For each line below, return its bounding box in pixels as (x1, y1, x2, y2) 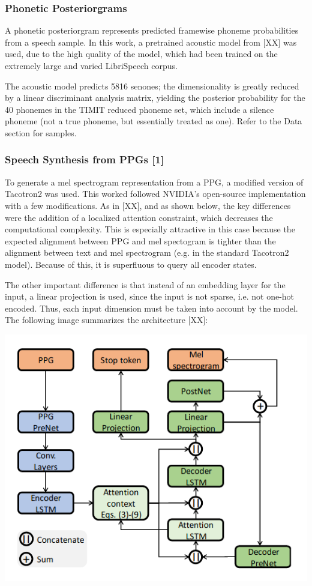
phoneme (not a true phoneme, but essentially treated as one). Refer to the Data (5, 115, 302, 127)
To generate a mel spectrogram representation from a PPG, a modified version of (5, 175, 304, 188)
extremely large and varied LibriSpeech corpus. (5, 59, 178, 71)
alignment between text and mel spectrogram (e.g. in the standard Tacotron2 (5, 246, 289, 259)
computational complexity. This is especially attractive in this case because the (5, 223, 295, 235)
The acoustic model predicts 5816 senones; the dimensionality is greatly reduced (5, 79, 299, 92)
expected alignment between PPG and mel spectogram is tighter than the (5, 234, 276, 247)
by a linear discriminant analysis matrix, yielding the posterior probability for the (5, 91, 305, 104)
